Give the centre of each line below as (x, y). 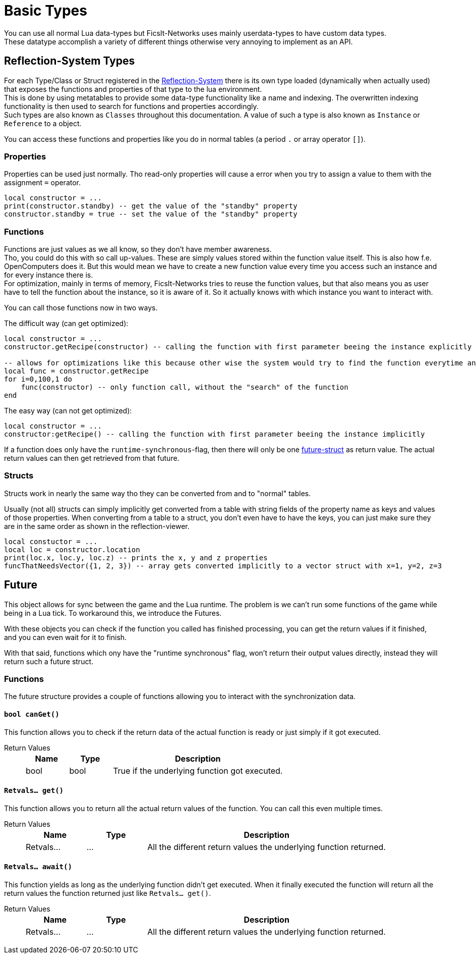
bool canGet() (32, 714)
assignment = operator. (43, 183)
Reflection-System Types (70, 61)
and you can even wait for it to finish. (66, 637)
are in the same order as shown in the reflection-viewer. (97, 526)
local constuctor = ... (51, 541)
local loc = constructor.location (72, 549)
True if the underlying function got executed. (198, 770)
